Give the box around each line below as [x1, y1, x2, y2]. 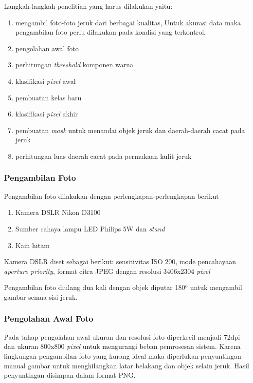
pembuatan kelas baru [15, 92, 82, 102]
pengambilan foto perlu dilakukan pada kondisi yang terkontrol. [15, 27, 206, 37]
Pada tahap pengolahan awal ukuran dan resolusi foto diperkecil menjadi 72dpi [4, 331, 240, 342]
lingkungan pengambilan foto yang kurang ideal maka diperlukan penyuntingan [4, 350, 241, 361]
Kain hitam [15, 240, 50, 250]
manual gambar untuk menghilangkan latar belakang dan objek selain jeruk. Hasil [4, 360, 249, 370]
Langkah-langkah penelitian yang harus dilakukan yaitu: [4, 1, 173, 11]
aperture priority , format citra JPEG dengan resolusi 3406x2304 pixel [4, 266, 210, 276]
